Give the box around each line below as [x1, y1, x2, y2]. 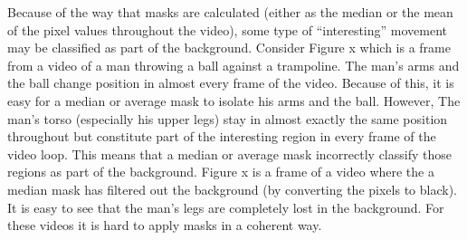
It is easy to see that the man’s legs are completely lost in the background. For [7, 197, 444, 216]
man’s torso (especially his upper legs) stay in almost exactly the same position [7, 109, 448, 128]
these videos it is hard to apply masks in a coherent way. [7, 216, 322, 235]
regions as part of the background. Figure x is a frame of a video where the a [7, 162, 434, 181]
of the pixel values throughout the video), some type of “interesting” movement [7, 20, 448, 39]
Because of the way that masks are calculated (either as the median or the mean [7, 3, 453, 21]
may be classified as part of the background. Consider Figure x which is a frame [7, 38, 451, 57]
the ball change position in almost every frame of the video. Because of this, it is [7, 73, 454, 92]
